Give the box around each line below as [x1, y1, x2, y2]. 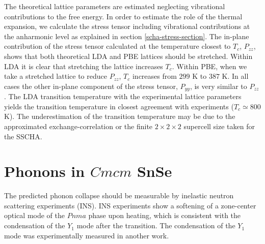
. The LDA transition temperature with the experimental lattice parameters [4, 91, 242, 102]
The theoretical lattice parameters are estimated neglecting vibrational [4, 1, 225, 11]
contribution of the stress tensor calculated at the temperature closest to [4, 41, 231, 51]
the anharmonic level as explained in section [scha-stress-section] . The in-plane [4, 30, 249, 41]
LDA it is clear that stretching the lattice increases [4, 60, 163, 71]
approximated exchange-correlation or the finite [4, 120, 153, 131]
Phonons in [4, 161, 85, 181]
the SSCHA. [4, 131, 42, 141]
